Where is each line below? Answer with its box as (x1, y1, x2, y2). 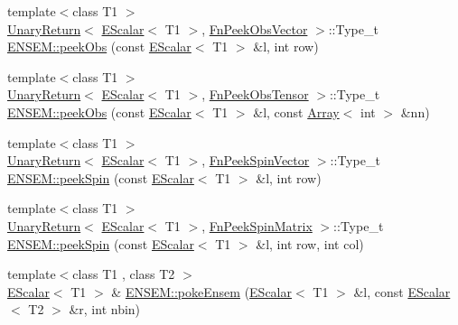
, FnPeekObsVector (201, 19, 308, 38)
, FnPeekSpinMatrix (201, 216, 313, 235)
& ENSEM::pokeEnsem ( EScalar (111, 282, 292, 301)
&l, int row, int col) (256, 234, 364, 253)
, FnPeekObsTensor (201, 85, 309, 104)
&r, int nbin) (69, 300, 141, 319)
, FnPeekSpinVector (201, 151, 310, 170)
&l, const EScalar (353, 282, 451, 301)
